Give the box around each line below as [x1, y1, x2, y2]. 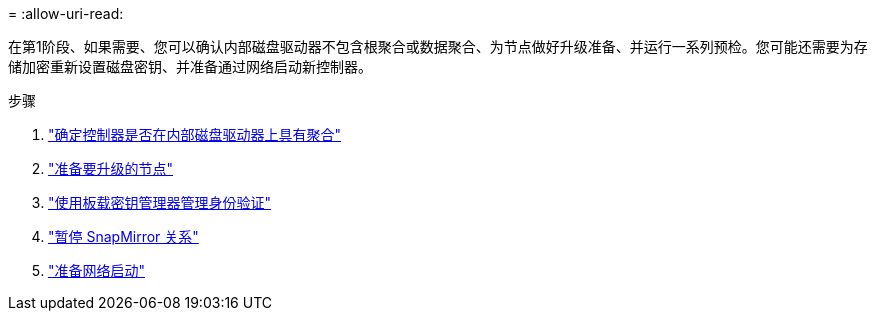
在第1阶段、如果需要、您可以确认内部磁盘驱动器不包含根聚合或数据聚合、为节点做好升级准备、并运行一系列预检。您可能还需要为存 [8, 38, 868, 55]
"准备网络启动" [48, 262, 146, 279]
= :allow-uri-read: [8, 5, 124, 22]
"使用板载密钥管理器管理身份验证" [48, 194, 272, 211]
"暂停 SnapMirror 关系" [48, 228, 199, 245]
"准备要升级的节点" [48, 160, 174, 177]
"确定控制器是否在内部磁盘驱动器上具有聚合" [48, 126, 342, 143]
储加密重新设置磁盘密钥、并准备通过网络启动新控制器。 [8, 58, 372, 75]
